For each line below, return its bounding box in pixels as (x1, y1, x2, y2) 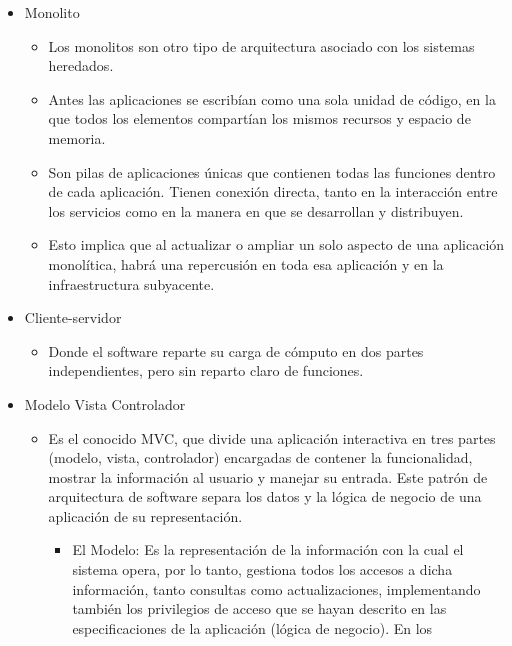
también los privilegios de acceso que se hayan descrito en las (72, 598, 447, 619)
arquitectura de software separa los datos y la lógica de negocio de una (48, 486, 482, 507)
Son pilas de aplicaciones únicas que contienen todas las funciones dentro (48, 161, 496, 182)
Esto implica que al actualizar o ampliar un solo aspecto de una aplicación (48, 234, 505, 255)
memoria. (48, 127, 106, 148)
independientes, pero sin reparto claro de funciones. (48, 360, 364, 381)
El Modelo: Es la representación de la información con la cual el (72, 539, 464, 560)
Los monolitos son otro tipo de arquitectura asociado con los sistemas (48, 35, 475, 56)
